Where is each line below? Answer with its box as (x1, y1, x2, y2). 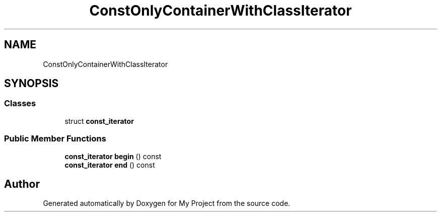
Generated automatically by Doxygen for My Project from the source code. (43, 199, 290, 208)
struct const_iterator (64, 116, 134, 125)
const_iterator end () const (64, 160, 155, 169)
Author (4, 177, 40, 190)
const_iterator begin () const (64, 152, 162, 161)
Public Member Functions (4, 133, 106, 144)
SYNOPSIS (4, 77, 59, 90)
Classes (4, 98, 36, 109)
